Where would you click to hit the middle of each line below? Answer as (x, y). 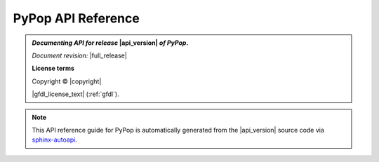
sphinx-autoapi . (54, 140)
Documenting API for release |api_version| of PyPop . (110, 43)
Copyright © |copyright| (67, 81)
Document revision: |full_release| (80, 55)
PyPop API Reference (76, 18)
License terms (53, 68)
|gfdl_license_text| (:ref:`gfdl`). (75, 94)
